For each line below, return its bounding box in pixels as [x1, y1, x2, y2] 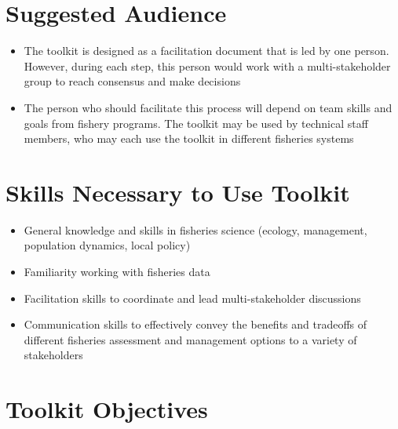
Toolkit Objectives [5, 393, 208, 425]
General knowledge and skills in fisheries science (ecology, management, [24, 221, 367, 238]
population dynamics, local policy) [24, 237, 191, 253]
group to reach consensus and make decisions [24, 73, 241, 89]
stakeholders [24, 347, 83, 363]
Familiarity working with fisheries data [24, 264, 210, 279]
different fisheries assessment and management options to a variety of [24, 331, 357, 347]
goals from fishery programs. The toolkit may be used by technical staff [24, 115, 368, 131]
